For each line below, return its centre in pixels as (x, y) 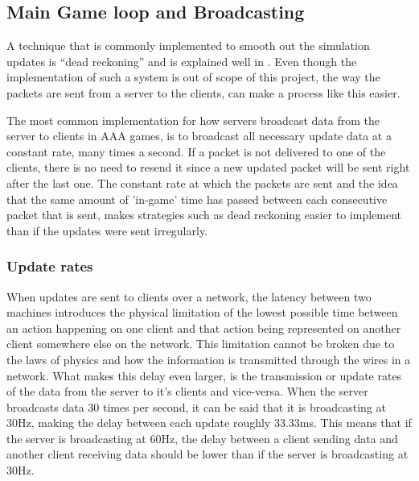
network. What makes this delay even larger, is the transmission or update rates (204, 375)
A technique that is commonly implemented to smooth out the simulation (188, 46)
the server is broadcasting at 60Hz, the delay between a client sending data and (202, 438)
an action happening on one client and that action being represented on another (204, 328)
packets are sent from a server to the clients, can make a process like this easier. (203, 92)
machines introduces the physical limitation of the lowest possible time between (202, 312)
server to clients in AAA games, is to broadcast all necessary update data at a (199, 136)
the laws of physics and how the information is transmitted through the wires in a (209, 359)
